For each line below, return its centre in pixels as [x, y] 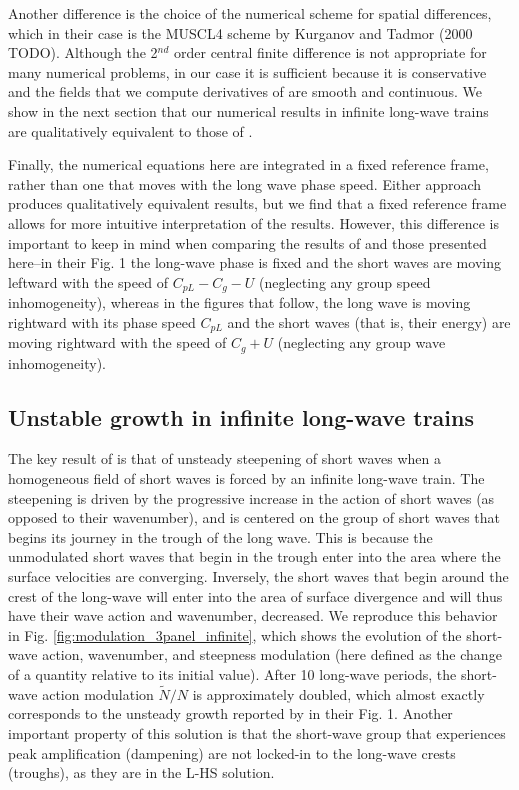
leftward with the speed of [88, 281]
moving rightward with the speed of [117, 342]
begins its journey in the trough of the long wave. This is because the [220, 536]
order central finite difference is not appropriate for [330, 52]
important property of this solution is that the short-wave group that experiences [257, 733]
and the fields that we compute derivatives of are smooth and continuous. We [245, 91]
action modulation [98, 693]
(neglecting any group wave [361, 342]
